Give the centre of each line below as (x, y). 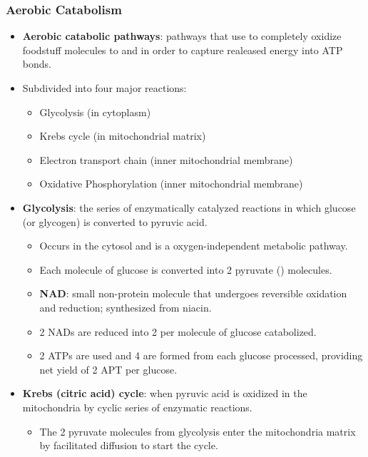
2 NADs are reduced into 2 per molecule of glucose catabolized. (178, 331)
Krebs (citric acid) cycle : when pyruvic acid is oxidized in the (165, 393)
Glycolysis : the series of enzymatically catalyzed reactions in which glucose (189, 207)
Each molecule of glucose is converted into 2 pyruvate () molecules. (186, 269)
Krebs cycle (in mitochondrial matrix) (123, 136)
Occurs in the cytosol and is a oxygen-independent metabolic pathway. (194, 246)
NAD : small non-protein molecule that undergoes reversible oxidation (193, 293)
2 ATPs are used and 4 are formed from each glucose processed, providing (201, 355)
